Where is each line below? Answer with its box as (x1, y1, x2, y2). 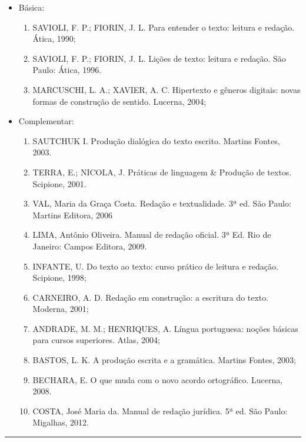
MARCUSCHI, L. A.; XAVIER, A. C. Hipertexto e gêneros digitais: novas (32, 83, 301, 95)
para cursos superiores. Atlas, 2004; (32, 334, 160, 346)
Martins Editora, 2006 (32, 208, 112, 221)
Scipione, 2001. (32, 177, 87, 190)
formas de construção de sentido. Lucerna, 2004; (32, 95, 207, 107)
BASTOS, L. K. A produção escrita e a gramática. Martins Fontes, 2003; (32, 354, 297, 366)
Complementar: (18, 115, 74, 127)
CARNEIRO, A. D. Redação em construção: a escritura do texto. (32, 291, 269, 303)
